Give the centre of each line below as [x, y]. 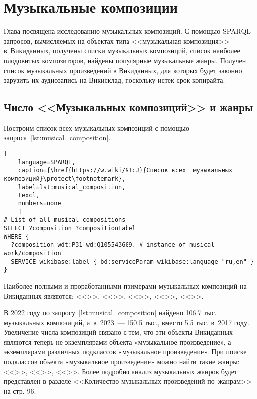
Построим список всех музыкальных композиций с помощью [97, 127]
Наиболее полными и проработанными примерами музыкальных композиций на [125, 286]
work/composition [33, 253]
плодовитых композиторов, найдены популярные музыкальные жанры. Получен [125, 60]
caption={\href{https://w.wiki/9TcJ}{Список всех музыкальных [125, 170]
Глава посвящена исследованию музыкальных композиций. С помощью [112, 31]
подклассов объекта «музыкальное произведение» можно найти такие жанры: [122, 361]
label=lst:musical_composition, [72, 187]
